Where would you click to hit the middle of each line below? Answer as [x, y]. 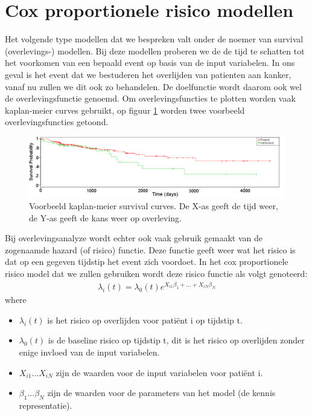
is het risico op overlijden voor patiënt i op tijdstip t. [145, 320]
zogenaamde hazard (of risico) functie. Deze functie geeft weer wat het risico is [150, 249]
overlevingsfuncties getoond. [57, 122]
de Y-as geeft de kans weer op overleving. [105, 217]
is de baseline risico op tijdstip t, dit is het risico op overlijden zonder [176, 340]
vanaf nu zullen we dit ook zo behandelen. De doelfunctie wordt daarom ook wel [153, 86]
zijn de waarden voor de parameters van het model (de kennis [161, 393]
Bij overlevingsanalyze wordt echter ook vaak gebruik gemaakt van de [134, 238]
